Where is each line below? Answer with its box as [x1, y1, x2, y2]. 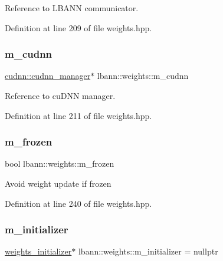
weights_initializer [5, 245, 72, 257]
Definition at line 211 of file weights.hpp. [5, 109, 152, 121]
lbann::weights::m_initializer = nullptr [78, 245, 218, 257]
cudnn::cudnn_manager [5, 70, 91, 82]
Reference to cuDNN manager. [5, 90, 116, 101]
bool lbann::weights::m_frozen [5, 157, 114, 170]
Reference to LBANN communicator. [5, 2, 139, 14]
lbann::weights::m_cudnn [97, 70, 189, 82]
